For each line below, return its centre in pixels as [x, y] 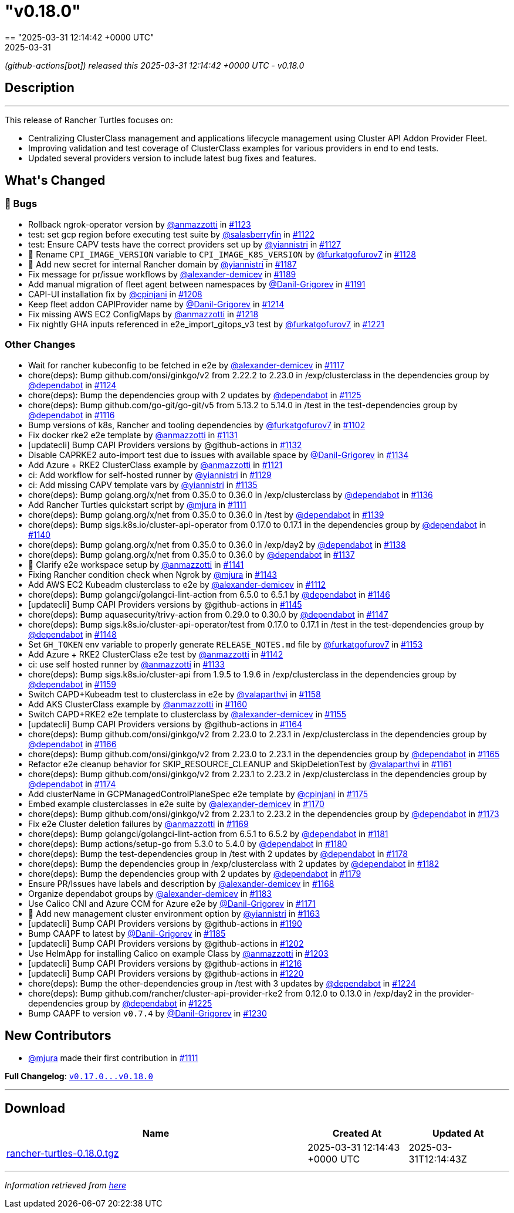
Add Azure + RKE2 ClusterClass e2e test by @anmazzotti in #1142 [156, 654]
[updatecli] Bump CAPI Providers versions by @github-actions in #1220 [166, 973]
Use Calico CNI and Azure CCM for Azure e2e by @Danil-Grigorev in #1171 [172, 903]
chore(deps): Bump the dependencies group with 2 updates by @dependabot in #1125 [195, 395]
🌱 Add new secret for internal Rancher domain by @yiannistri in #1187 [163, 264]
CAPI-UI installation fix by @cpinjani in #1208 [115, 294]
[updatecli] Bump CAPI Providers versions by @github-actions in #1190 [165, 923]
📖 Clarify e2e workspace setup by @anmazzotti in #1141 [136, 564]
